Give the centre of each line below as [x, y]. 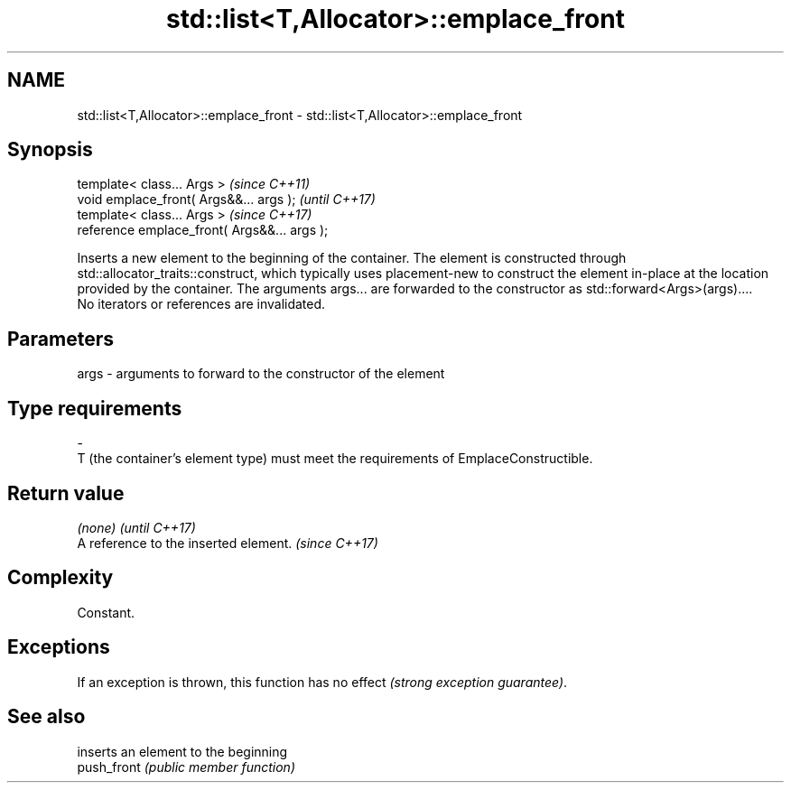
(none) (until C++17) [136, 527]
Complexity [60, 578]
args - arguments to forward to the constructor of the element [261, 374]
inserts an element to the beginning [182, 751]
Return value [66, 493]
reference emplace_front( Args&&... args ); [203, 230]
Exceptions [59, 647]
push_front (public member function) [186, 767]
